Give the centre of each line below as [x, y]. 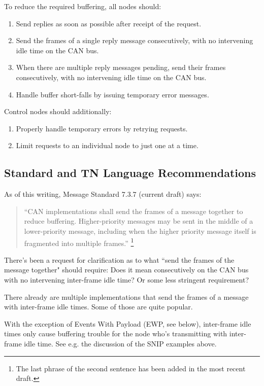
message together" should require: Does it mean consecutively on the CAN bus [126, 270]
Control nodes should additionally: [58, 111]
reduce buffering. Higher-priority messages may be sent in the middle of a [139, 221]
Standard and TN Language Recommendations [130, 173]
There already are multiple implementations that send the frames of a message [126, 296]
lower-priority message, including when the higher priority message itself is [140, 231]
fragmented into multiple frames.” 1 [79, 242]
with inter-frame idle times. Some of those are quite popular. [98, 307]
